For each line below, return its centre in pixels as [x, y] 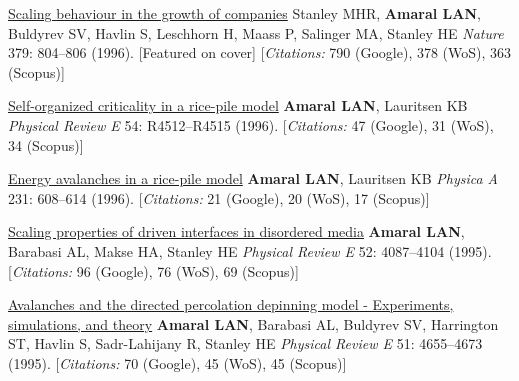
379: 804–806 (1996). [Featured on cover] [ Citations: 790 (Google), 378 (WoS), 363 [260, 52]
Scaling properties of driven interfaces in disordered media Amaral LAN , [236, 231]
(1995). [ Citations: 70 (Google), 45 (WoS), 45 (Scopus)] [177, 362]
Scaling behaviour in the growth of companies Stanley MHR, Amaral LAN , [244, 13]
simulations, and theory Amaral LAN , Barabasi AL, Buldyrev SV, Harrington [253, 323]
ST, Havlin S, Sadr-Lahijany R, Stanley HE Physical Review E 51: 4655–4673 [245, 343]
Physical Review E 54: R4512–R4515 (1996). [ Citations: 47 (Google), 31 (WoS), [251, 124]
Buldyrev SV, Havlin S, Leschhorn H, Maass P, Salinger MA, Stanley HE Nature [256, 32]
